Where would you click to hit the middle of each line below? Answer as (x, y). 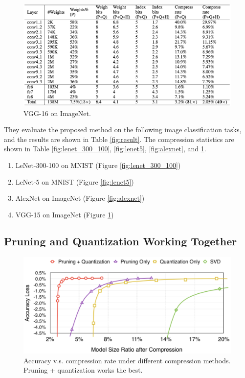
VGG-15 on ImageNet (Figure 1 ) (65, 214)
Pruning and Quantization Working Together (121, 241)
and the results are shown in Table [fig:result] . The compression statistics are (119, 139)
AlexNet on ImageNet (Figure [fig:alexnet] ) (80, 198)
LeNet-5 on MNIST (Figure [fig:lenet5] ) (75, 181)
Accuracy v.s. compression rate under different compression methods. (127, 360)
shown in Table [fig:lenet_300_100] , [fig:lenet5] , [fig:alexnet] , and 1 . (105, 149)
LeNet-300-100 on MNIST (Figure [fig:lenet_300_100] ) (98, 165)
